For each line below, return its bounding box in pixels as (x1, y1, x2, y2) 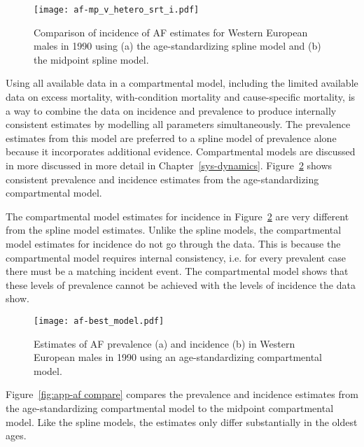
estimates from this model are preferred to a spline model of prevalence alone (6, 130, 337, 145)
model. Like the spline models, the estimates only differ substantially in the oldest (6, 414, 358, 429)
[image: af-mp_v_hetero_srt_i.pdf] (34, 5, 199, 15)
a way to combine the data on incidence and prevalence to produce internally (6, 103, 337, 118)
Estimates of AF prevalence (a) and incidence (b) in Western (34, 336, 295, 350)
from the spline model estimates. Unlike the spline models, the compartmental (6, 222, 342, 237)
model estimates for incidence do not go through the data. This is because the (6, 236, 341, 250)
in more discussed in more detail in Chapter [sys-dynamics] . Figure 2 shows (6, 158, 332, 172)
